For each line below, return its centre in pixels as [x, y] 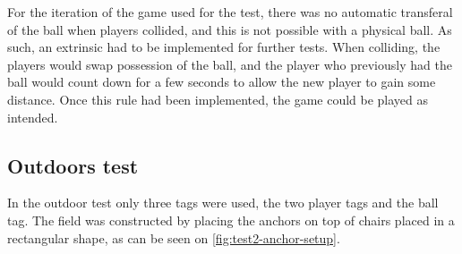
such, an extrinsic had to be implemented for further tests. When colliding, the [224, 47]
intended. [33, 117]
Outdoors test [73, 165]
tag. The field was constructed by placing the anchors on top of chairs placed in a [231, 220]
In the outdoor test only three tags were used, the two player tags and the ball [223, 203]
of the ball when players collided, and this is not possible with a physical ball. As [230, 29]
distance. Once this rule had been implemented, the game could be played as [218, 99]
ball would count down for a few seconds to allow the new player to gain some [222, 82]
